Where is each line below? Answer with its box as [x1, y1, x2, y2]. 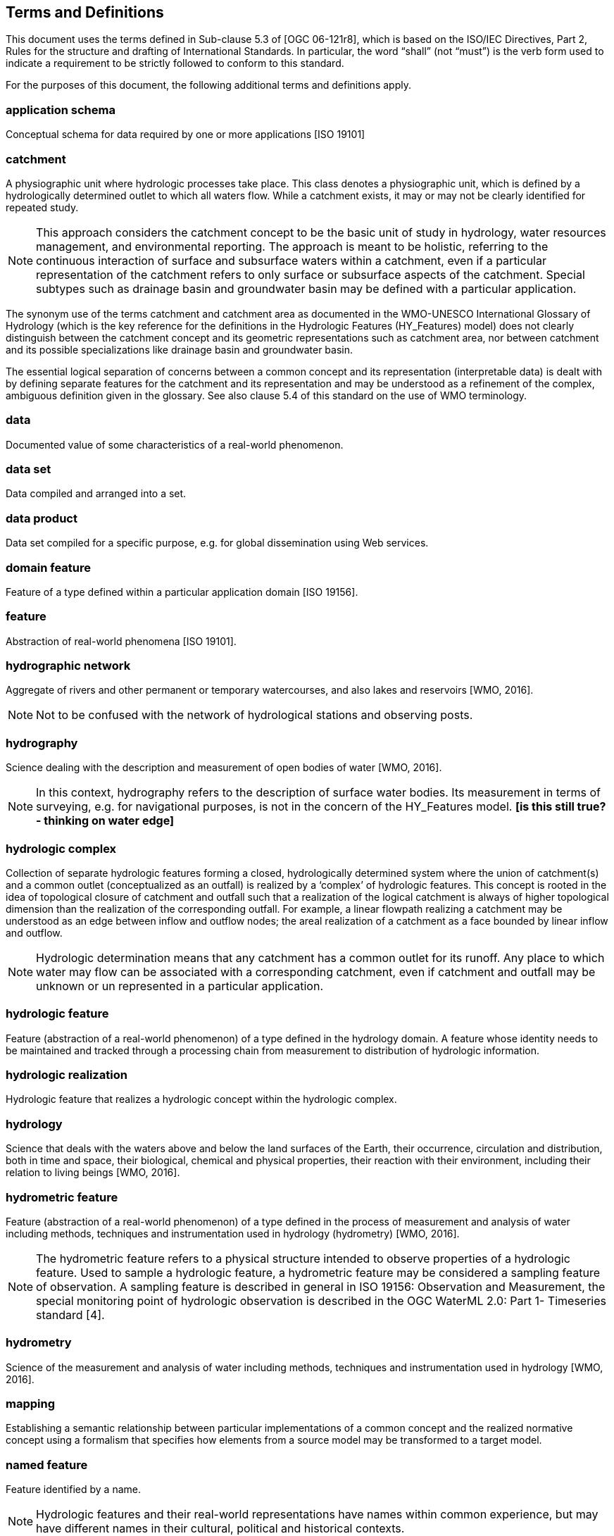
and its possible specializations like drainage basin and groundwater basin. [6, 343, 353, 356]
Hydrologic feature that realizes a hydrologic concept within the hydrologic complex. [6, 1093, 397, 1106]
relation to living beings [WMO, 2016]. [6, 1166, 180, 1179]
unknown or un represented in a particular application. [36, 978, 323, 993]
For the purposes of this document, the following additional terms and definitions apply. [6, 79, 411, 92]
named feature [6, 1457, 88, 1472]
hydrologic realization [6, 1068, 127, 1082]
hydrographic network [6, 658, 131, 673]
